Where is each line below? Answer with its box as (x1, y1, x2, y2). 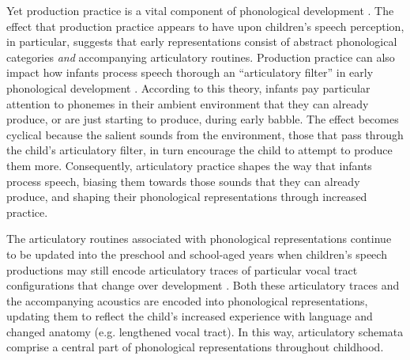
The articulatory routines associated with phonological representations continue (6, 230, 392, 247)
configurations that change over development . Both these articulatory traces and (6, 277, 400, 294)
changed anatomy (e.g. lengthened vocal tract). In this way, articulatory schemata (6, 323, 404, 339)
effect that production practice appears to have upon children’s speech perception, (6, 17, 404, 34)
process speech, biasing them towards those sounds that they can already (6, 172, 360, 189)
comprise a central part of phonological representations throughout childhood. (6, 339, 384, 355)
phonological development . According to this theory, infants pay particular (6, 79, 371, 96)
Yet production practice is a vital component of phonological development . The (6, 2, 394, 18)
